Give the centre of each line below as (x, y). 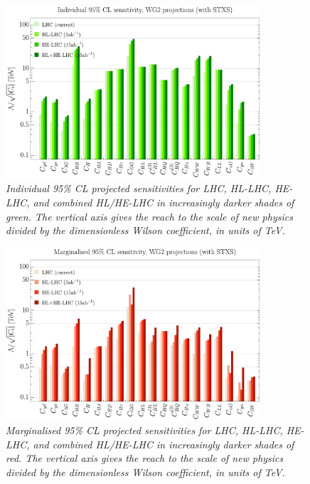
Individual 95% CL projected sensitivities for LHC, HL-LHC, (139, 188)
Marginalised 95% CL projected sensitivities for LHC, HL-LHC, (144, 430)
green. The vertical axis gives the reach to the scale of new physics (149, 216)
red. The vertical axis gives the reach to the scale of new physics (145, 458)
